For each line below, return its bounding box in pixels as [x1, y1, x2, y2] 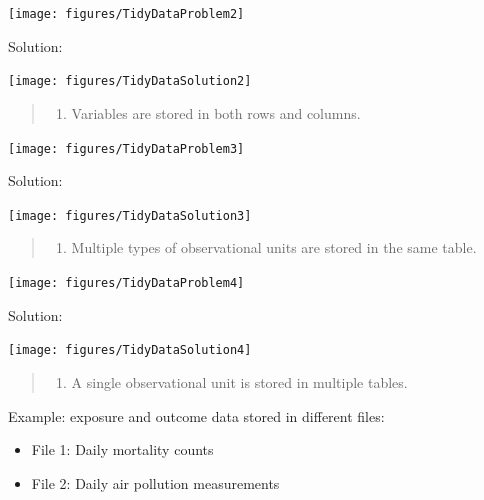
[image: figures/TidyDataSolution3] [8, 208, 252, 223]
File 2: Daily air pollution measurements [31, 472, 280, 493]
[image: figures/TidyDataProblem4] [8, 276, 245, 290]
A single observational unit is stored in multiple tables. [71, 371, 408, 392]
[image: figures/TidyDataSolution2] [8, 74, 252, 89]
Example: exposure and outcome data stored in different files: [8, 405, 385, 426]
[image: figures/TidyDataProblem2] [8, 7, 245, 21]
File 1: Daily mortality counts [31, 439, 214, 460]
